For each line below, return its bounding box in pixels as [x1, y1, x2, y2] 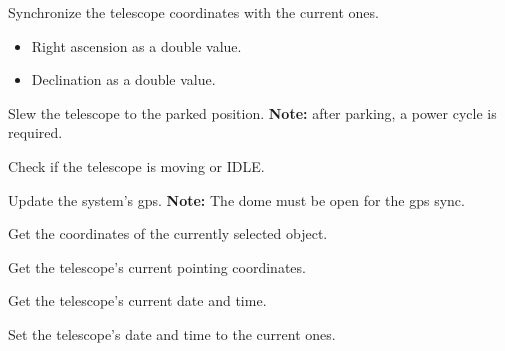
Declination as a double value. [31, 69, 216, 90]
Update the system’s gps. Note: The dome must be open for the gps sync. [8, 189, 465, 210]
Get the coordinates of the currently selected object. [8, 223, 328, 244]
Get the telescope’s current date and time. [8, 290, 267, 311]
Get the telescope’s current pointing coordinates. [8, 256, 306, 277]
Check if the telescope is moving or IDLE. [8, 155, 265, 176]
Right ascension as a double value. [31, 35, 242, 56]
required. [8, 122, 63, 143]
